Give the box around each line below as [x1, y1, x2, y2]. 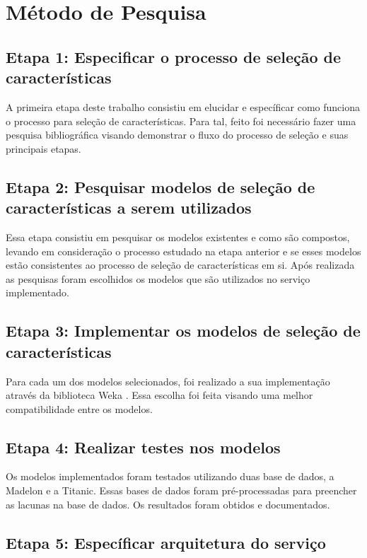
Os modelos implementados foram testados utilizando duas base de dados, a [6, 469, 334, 484]
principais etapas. [6, 141, 81, 156]
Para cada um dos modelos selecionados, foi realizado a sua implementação [6, 373, 330, 388]
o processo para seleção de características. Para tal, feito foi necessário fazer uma [6, 113, 356, 128]
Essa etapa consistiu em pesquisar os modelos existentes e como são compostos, [6, 229, 350, 244]
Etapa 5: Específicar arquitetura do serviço [6, 531, 326, 553]
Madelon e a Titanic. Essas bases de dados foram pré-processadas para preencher [6, 483, 357, 498]
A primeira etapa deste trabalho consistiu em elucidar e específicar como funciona [6, 99, 360, 114]
